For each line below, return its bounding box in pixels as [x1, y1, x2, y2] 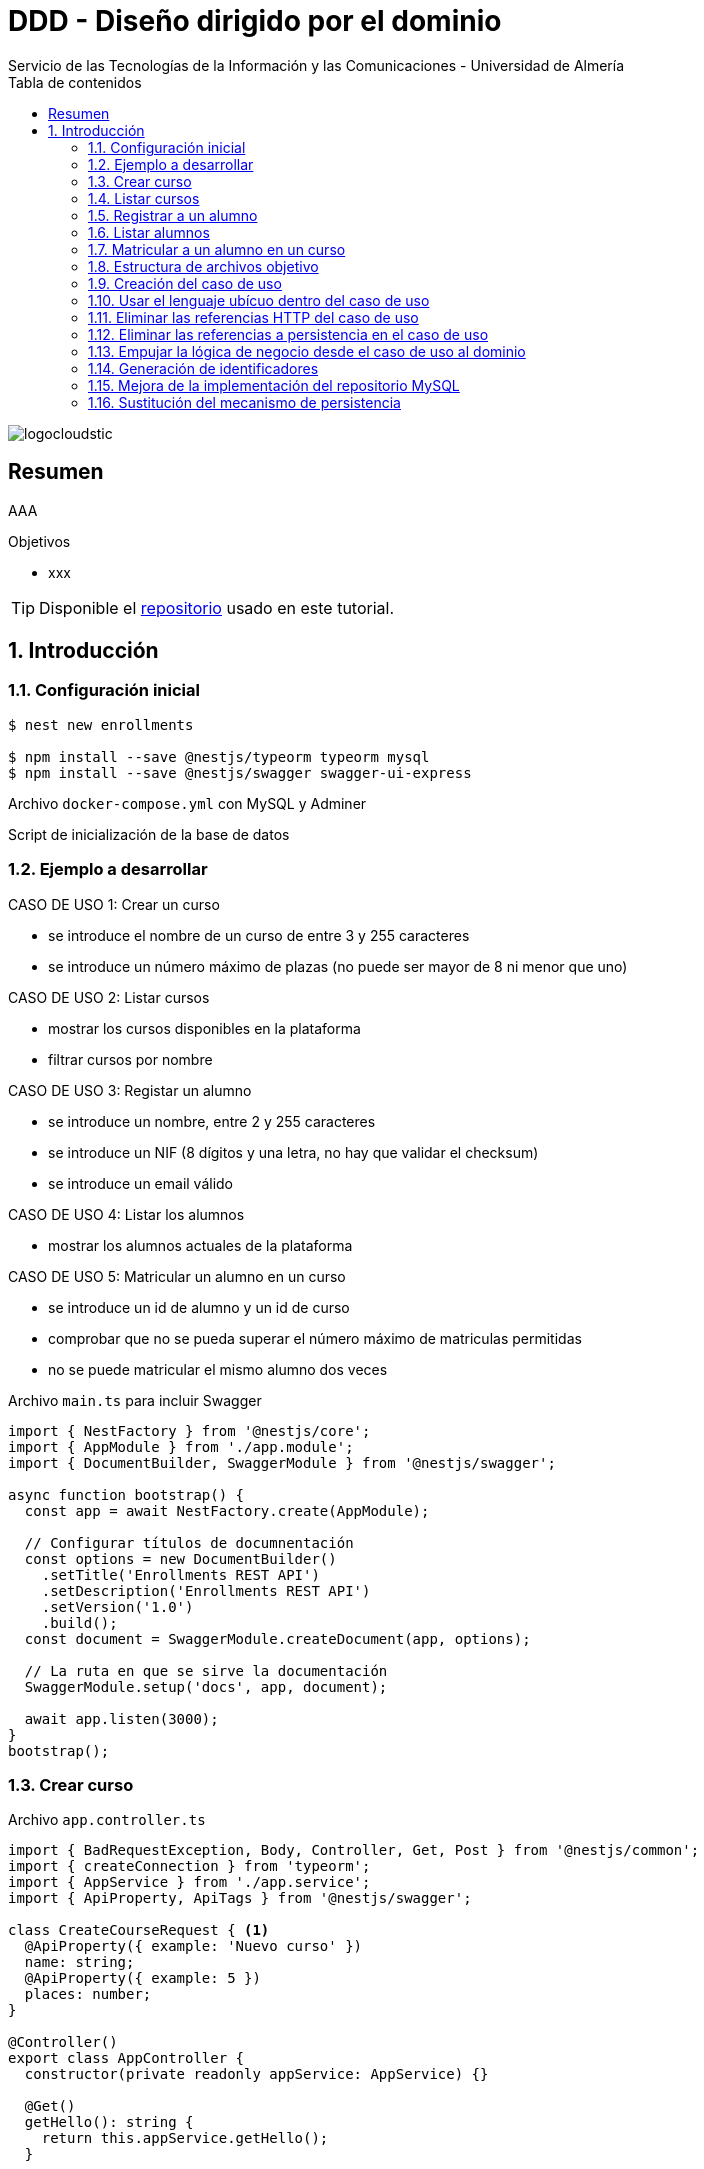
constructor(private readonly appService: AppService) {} [24, 2066, 489, 2083]
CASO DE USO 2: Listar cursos [8, 988, 210, 1006]
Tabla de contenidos [8, 73, 142, 91]
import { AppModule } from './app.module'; [8, 1438, 354, 1455]
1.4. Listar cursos [88, 189, 200, 207]
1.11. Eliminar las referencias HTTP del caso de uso [88, 308, 419, 326]
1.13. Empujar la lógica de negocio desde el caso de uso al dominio [88, 342, 526, 360]
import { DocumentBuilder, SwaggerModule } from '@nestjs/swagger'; [8, 1454, 556, 1471]
